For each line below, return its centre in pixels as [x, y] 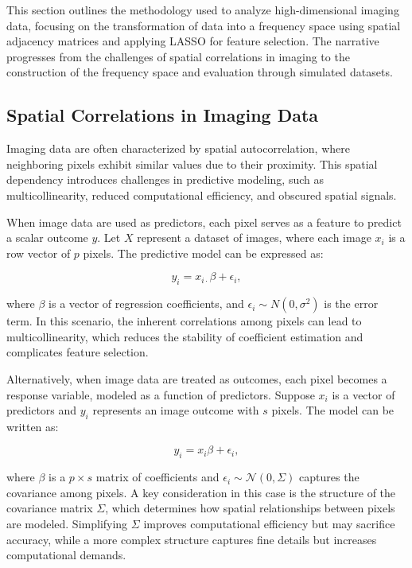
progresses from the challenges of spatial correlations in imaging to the [178, 56]
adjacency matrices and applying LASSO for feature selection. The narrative [193, 41]
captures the [329, 477]
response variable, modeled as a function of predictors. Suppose [161, 394]
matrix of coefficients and [157, 477]
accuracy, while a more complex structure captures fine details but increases [192, 539]
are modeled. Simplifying [67, 524]
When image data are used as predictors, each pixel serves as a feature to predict [204, 222]
